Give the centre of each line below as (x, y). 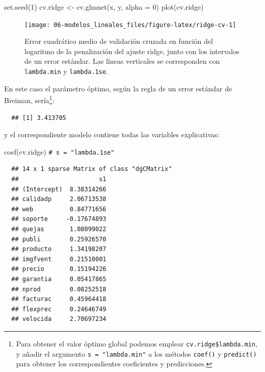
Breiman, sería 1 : (29, 99)
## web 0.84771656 (59, 209)
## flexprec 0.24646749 (59, 309)
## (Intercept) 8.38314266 (59, 189)
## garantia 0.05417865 (59, 279)
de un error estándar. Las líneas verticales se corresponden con (122, 61)
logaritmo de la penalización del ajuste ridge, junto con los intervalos (132, 51)
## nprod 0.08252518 (59, 289)
